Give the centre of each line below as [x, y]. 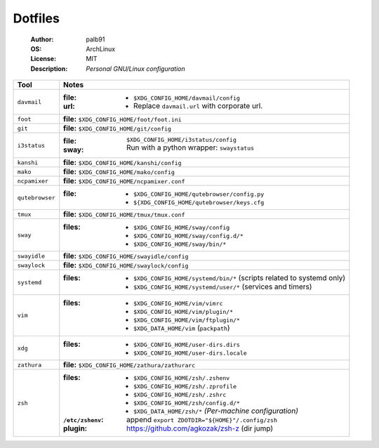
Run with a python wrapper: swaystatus [191, 147]
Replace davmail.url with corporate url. [198, 106]
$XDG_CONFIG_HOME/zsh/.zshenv [182, 378]
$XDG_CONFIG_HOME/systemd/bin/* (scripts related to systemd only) [240, 278]
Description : [49, 68]
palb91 [95, 39]
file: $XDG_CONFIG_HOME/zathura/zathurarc [129, 365]
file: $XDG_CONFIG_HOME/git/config [118, 129]
